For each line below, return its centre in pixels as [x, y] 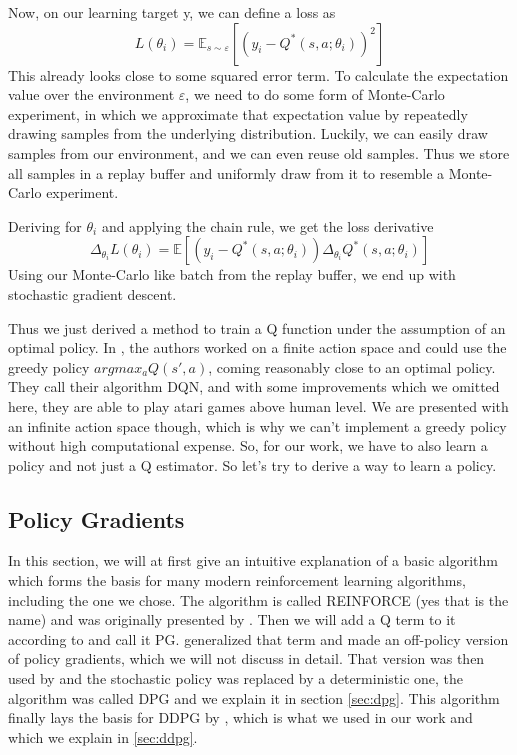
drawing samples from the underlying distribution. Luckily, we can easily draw [248, 133]
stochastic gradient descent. [92, 293]
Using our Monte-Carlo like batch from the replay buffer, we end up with [232, 274]
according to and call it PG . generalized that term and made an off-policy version [258, 638]
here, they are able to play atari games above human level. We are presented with [258, 405]
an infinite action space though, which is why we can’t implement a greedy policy [257, 425]
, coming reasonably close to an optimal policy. [352, 366]
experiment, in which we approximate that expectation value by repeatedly [238, 113]
